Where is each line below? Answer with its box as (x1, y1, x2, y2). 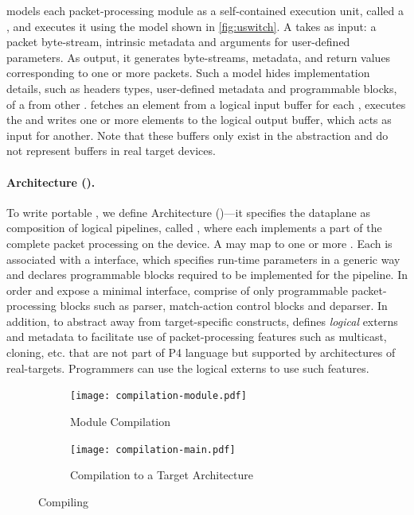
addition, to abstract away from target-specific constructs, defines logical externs (6, 312, 398, 329)
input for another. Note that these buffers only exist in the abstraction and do (6, 126, 389, 143)
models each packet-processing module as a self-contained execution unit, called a (6, 2, 404, 18)
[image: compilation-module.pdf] (70, 390, 247, 402)
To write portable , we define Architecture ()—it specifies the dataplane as (6, 203, 370, 220)
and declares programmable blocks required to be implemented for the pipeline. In (6, 266, 408, 283)
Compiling (38, 493, 89, 509)
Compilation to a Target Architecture (70, 467, 253, 483)
